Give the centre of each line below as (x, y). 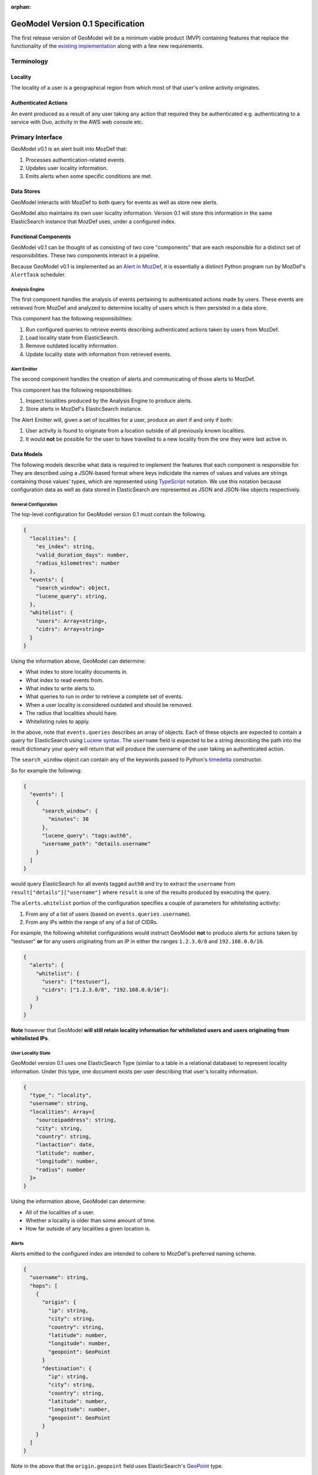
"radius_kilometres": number (78, 563)
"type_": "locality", (61, 1095)
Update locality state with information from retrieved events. (99, 354)
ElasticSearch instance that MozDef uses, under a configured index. (93, 221)
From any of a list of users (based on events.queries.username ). (108, 914)
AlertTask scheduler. (38, 275)
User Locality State (31, 1053)
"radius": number (61, 1169)
